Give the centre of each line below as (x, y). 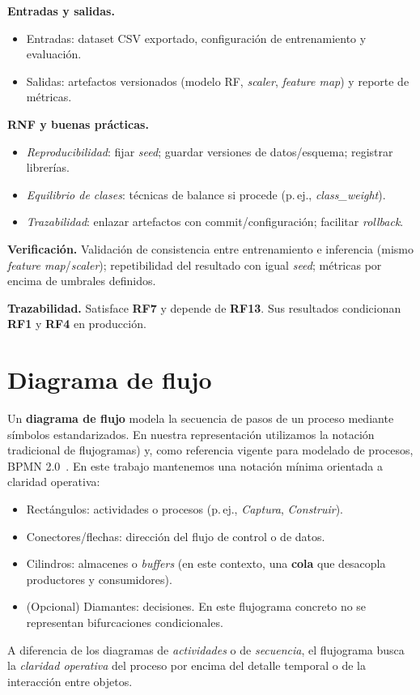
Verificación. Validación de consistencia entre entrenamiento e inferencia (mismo (210, 248)
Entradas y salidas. (61, 11)
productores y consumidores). (99, 579)
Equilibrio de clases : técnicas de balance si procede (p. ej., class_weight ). (206, 194)
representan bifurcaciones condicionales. (125, 622)
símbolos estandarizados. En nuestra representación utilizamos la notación (191, 434)
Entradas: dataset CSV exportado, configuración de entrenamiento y (196, 38)
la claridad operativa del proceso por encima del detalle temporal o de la (187, 665)
